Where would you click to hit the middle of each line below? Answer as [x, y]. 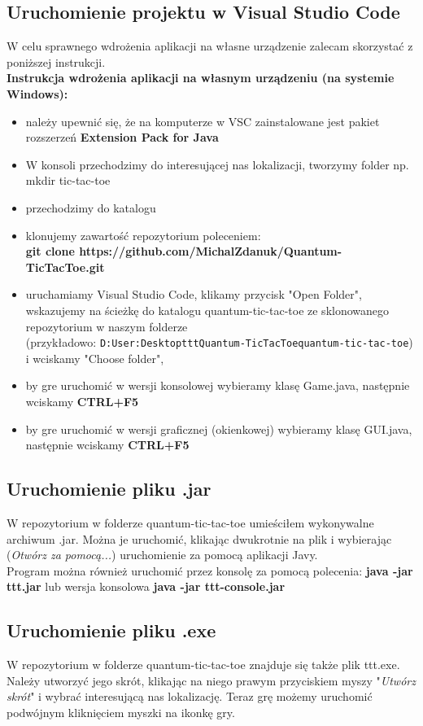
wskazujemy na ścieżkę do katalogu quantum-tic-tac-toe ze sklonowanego [207, 310]
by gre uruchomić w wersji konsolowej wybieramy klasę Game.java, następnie [218, 385]
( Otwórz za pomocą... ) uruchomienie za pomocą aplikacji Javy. [162, 555]
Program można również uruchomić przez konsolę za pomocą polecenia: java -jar [210, 570]
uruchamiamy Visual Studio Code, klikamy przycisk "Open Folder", [194, 294]
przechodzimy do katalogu [91, 207]
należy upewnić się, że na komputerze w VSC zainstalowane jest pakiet [203, 121]
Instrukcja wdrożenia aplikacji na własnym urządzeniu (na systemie [201, 78]
